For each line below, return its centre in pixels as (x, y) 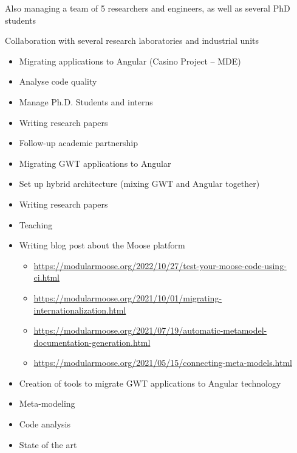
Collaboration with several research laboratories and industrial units (132, 40)
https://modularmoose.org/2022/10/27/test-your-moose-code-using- (160, 265)
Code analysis (45, 424)
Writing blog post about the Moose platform (102, 245)
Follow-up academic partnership (78, 143)
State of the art (48, 444)
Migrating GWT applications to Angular (95, 163)
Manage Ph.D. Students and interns (86, 101)
